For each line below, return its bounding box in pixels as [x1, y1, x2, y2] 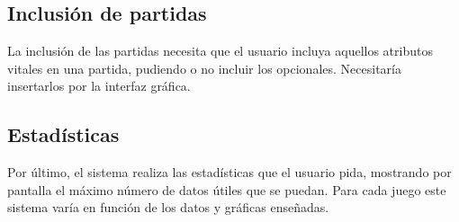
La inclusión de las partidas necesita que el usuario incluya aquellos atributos [7, 41, 433, 60]
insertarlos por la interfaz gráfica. [7, 76, 191, 95]
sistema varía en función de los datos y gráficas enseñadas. [7, 198, 329, 217]
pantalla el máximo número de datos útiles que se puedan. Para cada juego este [7, 180, 446, 199]
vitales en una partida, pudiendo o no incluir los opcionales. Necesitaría [7, 58, 401, 77]
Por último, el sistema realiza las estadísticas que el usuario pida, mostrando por [7, 163, 452, 182]
